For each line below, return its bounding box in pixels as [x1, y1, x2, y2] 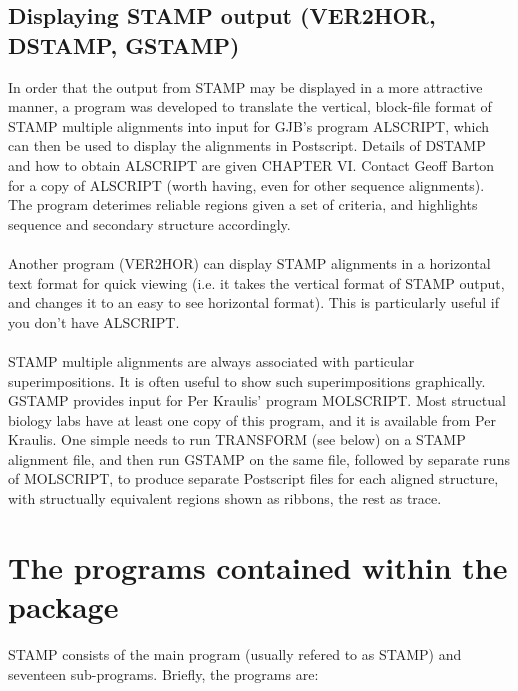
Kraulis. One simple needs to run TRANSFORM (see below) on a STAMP [8, 429, 466, 450]
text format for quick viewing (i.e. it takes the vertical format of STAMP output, [8, 272, 505, 293]
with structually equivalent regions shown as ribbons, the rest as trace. [8, 488, 442, 509]
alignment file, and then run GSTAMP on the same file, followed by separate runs [8, 448, 510, 469]
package [8, 586, 119, 627]
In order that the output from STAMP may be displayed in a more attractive [8, 76, 483, 97]
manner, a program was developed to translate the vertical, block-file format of [8, 96, 492, 117]
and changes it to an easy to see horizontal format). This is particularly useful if [8, 292, 500, 313]
